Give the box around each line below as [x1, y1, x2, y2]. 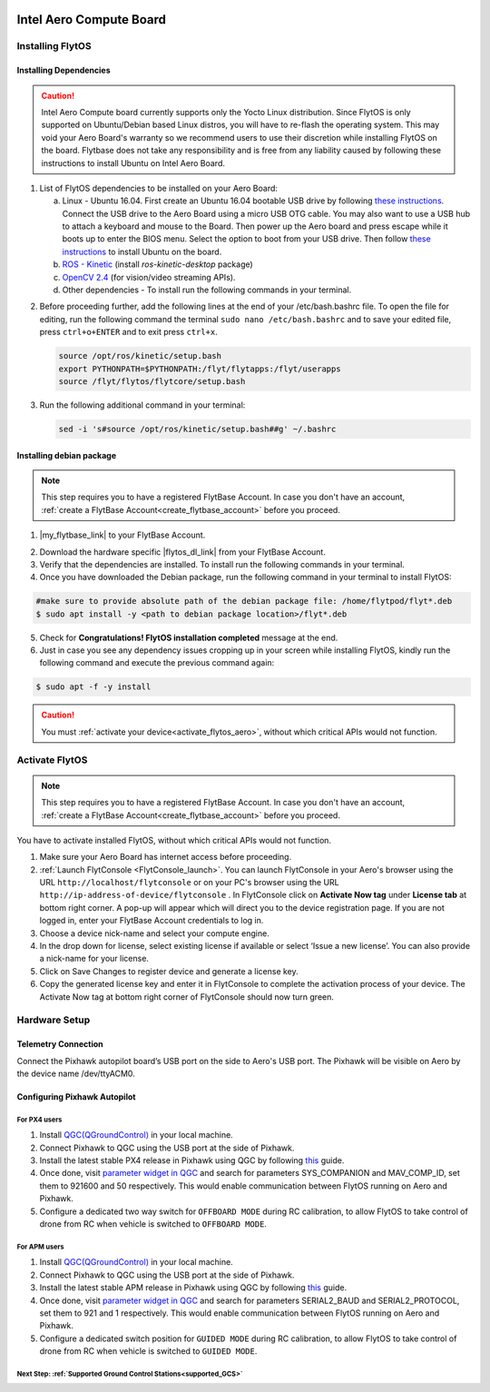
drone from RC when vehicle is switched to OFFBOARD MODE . [39, 1219, 268, 1229]
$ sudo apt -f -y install [35, 682, 152, 692]
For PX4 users [16, 1115, 63, 1124]
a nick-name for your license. [39, 953, 150, 964]
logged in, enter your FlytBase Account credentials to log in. [39, 915, 264, 926]
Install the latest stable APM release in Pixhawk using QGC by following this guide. [39, 1282, 348, 1293]
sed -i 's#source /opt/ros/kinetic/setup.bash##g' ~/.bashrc [58, 423, 337, 434]
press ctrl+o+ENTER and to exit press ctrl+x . [39, 327, 218, 338]
